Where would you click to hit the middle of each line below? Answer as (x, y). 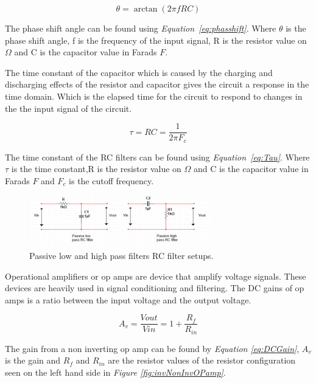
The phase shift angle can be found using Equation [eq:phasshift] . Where (141, 28)
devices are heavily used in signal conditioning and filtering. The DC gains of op (155, 288)
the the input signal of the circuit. (68, 108)
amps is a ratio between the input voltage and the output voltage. (128, 299)
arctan (146, 9)
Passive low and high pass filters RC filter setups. (121, 255)
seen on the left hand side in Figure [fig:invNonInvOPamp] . (115, 372)
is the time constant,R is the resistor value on (96, 169)
